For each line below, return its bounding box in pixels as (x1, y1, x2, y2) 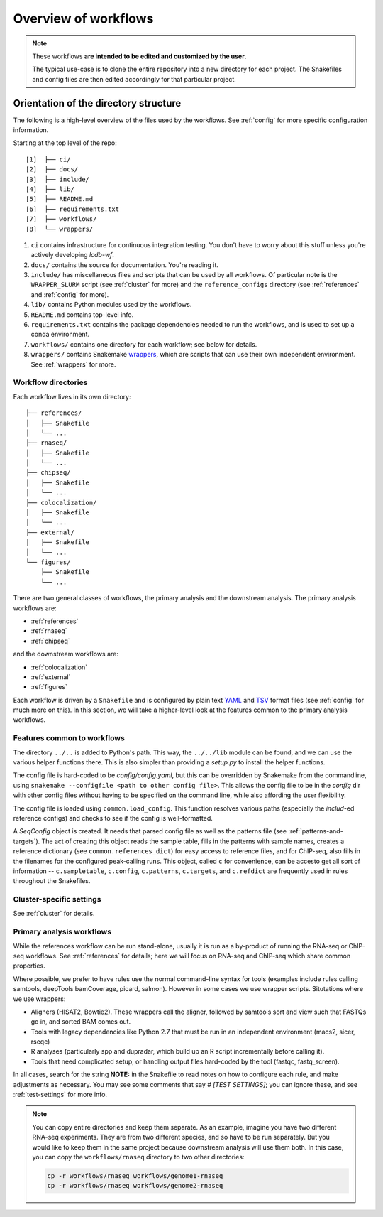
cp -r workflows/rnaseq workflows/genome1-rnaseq (47, 1172, 223, 1179)
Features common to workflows (13, 733, 126, 743)
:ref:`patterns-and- (288, 827, 343, 835)
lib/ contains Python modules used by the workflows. (30, 301, 192, 309)
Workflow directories (13, 377, 88, 387)
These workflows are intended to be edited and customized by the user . (32, 52, 247, 60)
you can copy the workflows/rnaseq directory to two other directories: (32, 1153, 245, 1161)
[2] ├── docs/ (26, 166, 79, 173)
